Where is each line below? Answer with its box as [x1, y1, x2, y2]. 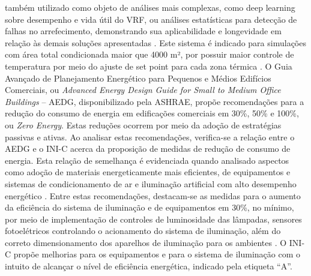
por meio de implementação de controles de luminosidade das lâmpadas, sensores [5, 212, 302, 225]
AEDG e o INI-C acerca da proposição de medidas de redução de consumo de [5, 142, 291, 155]
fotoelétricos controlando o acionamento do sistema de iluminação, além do [5, 224, 281, 237]
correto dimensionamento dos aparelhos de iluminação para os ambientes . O [5, 236, 287, 248]
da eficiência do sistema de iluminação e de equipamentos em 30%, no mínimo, [5, 201, 294, 214]
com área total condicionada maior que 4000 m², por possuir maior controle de [5, 48, 294, 61]
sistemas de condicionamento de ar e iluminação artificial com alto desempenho [5, 177, 297, 190]
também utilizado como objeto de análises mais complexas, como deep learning [5, 1, 295, 13]
